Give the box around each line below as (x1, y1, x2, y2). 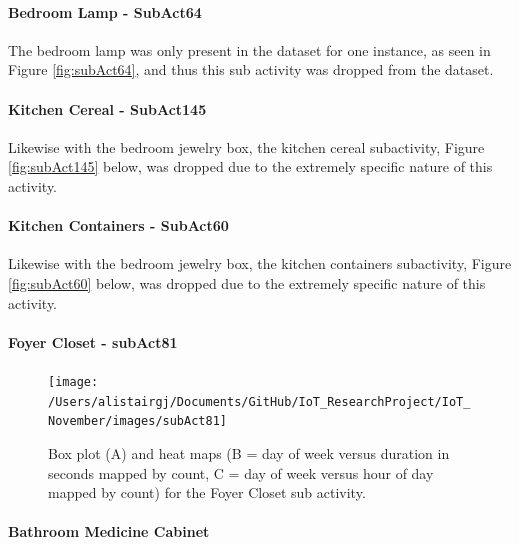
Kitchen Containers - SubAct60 (8, 215, 229, 236)
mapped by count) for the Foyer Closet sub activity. (48, 482, 366, 503)
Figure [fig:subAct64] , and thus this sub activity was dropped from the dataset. (8, 59, 494, 80)
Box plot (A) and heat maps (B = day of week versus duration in (48, 442, 450, 463)
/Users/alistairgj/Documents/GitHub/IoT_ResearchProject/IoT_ (48, 394, 471, 409)
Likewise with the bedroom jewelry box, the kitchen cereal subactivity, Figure (8, 136, 485, 157)
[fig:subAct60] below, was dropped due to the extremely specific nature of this (8, 272, 486, 293)
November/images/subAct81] (48, 414, 227, 429)
